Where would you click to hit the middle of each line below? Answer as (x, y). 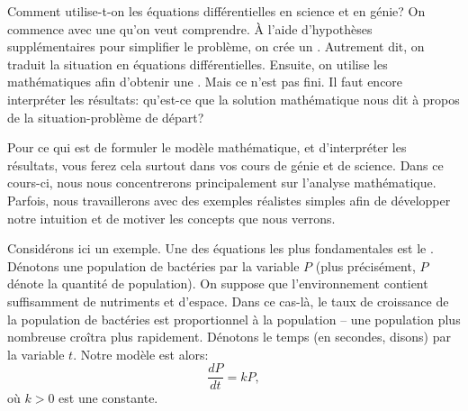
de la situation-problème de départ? (106, 117)
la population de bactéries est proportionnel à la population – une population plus (234, 319)
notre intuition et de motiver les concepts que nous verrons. (171, 218)
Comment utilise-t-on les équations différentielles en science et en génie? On (216, 11)
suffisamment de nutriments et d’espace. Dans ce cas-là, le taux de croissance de (228, 301)
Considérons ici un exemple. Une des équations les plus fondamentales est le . (220, 248)
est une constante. (108, 398)
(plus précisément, (365, 265)
